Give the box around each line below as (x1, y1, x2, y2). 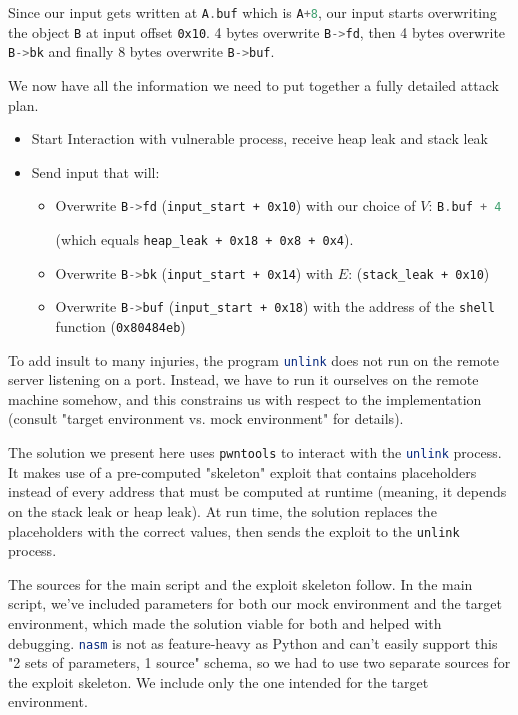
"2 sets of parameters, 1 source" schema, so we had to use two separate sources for (8, 652, 511, 673)
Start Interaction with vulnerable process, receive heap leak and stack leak (31, 128, 488, 149)
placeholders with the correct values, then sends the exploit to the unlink (8, 520, 460, 541)
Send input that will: (31, 161, 160, 182)
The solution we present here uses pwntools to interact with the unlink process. (8, 442, 502, 463)
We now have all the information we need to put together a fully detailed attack (8, 74, 499, 95)
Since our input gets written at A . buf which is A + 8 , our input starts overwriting (8, 2, 497, 22)
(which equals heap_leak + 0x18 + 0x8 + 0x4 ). (55, 229, 354, 249)
